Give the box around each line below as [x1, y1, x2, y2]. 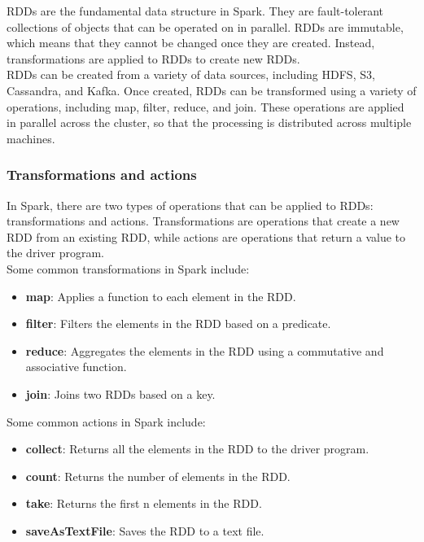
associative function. [25, 358, 127, 375]
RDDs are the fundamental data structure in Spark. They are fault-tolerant [7, 2, 384, 19]
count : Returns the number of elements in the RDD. [25, 467, 291, 484]
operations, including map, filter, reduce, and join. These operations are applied [7, 98, 404, 115]
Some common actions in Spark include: [7, 413, 206, 430]
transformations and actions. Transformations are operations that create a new [7, 212, 400, 229]
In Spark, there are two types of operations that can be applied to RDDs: [7, 196, 374, 213]
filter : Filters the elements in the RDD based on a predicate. [25, 315, 331, 332]
